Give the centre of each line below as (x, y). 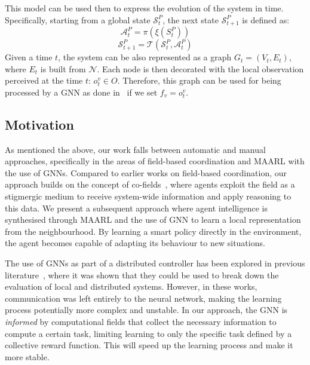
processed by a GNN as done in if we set (81, 92)
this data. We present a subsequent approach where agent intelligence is (136, 208)
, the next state (191, 19)
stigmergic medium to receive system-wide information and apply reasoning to (148, 196)
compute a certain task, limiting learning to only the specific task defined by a (148, 333)
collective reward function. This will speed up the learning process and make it (149, 345)
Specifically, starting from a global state (78, 19)
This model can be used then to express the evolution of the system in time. (144, 8)
